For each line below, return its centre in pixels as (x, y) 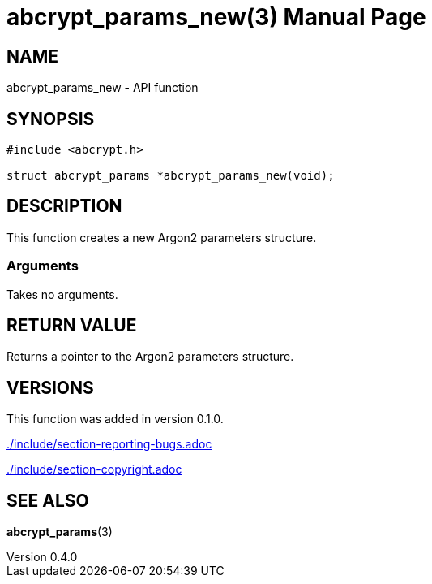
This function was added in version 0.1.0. (115, 419)
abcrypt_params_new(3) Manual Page (216, 17)
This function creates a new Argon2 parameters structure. (162, 237)
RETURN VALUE (72, 326)
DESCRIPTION (64, 206)
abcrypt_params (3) (60, 532)
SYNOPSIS (51, 119)
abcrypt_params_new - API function (103, 88)
